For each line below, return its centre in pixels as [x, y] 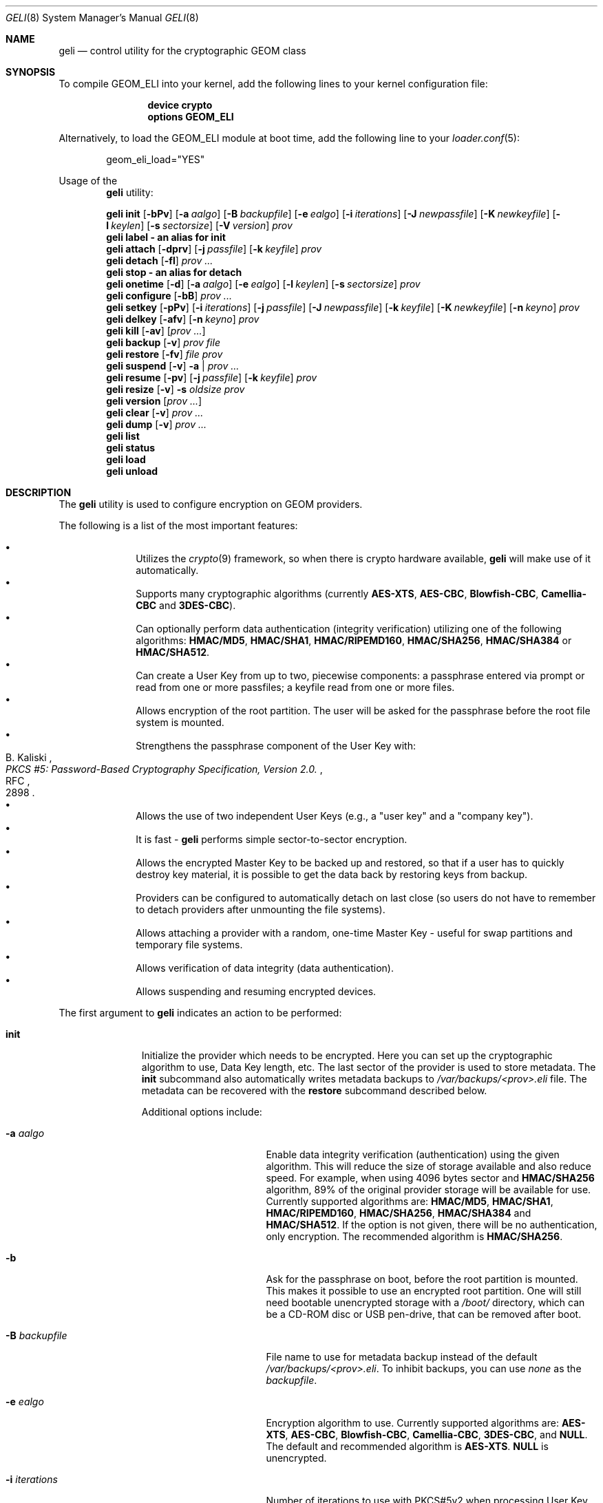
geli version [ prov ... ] [154, 401]
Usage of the [88, 181]
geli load [126, 459]
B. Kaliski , [29, 757]
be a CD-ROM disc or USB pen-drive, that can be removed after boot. [424, 1314]
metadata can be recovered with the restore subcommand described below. [314, 1090]
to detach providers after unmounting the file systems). [261, 909]
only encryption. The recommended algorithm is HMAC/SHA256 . [414, 1236]
